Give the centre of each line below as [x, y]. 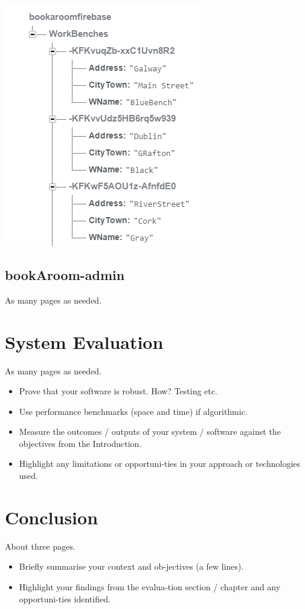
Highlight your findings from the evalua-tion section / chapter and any [150, 586]
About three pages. [40, 546]
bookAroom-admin [65, 274]
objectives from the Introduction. [80, 443]
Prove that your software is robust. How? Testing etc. [118, 391]
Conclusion [52, 517]
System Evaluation [84, 341]
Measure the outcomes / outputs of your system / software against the [150, 432]
